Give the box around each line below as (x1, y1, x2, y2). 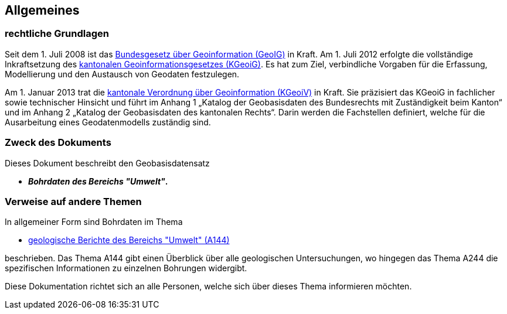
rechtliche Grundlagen (5, 28, 109, 40)
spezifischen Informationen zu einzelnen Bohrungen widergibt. (5, 263, 247, 274)
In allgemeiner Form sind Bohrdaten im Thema (5, 217, 183, 227)
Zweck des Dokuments (5, 136, 111, 149)
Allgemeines (5, 3, 80, 18)
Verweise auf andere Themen (5, 195, 142, 207)
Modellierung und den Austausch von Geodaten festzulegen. (5, 69, 240, 79)
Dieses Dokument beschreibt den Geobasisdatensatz (5, 158, 210, 168)
